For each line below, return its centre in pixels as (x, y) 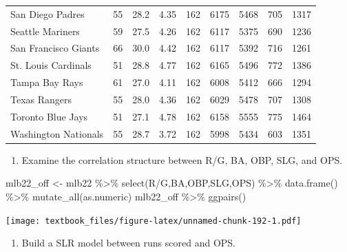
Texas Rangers (41, 99)
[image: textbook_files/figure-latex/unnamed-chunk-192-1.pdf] (154, 221)
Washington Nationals (57, 133)
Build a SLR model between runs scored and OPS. (128, 243)
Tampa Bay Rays (47, 82)
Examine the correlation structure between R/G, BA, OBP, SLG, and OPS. (182, 159)
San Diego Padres (48, 13)
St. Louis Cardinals (51, 65)
